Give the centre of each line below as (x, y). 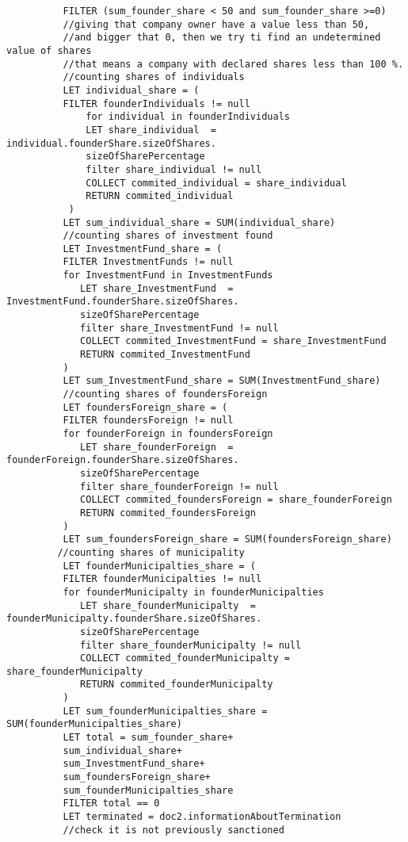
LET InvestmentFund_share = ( (143, 249)
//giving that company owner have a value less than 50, (216, 24)
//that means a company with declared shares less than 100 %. (233, 64)
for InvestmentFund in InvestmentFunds (168, 276)
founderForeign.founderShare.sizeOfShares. (123, 460)
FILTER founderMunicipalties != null (162, 579)
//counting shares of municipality (151, 552)
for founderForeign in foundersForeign (168, 434)
